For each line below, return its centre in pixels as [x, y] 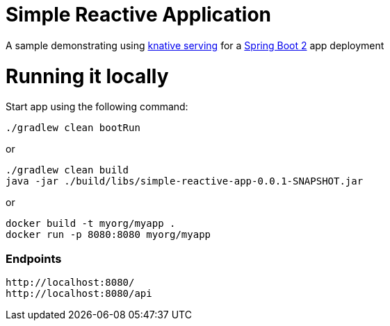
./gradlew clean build [67, 170]
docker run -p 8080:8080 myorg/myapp [108, 235]
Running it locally [87, 76]
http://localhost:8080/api [79, 293]
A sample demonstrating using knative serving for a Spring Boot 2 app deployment [195, 45]
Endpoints [34, 258]
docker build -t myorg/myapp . [91, 224]
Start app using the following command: [97, 107]
